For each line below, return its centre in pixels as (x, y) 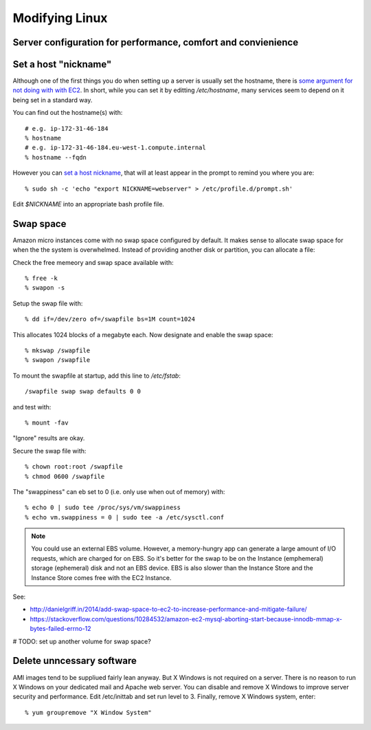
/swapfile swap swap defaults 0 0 (83, 391)
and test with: (32, 407)
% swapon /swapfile (58, 360)
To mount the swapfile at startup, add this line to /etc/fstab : (97, 376)
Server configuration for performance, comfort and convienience (156, 42)
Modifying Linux (60, 18)
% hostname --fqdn (56, 157)
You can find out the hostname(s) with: (68, 113)
